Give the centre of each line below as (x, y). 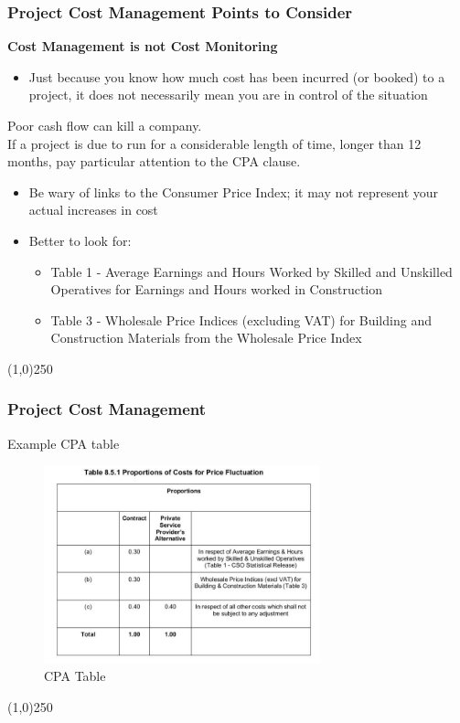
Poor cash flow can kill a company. (105, 125)
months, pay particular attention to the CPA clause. (154, 161)
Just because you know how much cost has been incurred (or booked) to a (237, 76)
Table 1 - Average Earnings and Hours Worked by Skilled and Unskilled (251, 271)
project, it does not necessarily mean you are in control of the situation (228, 95)
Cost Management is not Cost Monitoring (143, 46)
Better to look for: (80, 240)
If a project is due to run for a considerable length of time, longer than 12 (214, 143)
